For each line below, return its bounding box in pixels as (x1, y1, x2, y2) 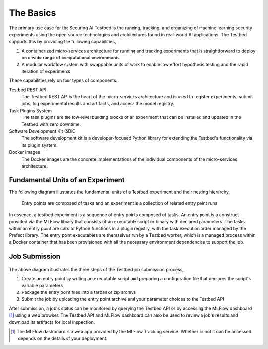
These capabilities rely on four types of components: (9, 77, 118, 84)
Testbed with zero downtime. (21, 121, 81, 127)
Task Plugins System (9, 107, 52, 114)
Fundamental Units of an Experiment (9, 176, 125, 184)
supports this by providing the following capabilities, (9, 39, 116, 45)
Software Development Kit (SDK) (9, 128, 76, 134)
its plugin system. (21, 142, 58, 148)
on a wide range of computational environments (21, 55, 120, 60)
